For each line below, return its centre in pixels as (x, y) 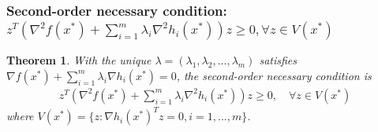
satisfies (278, 60)
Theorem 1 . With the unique (79, 60)
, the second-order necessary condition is (274, 75)
